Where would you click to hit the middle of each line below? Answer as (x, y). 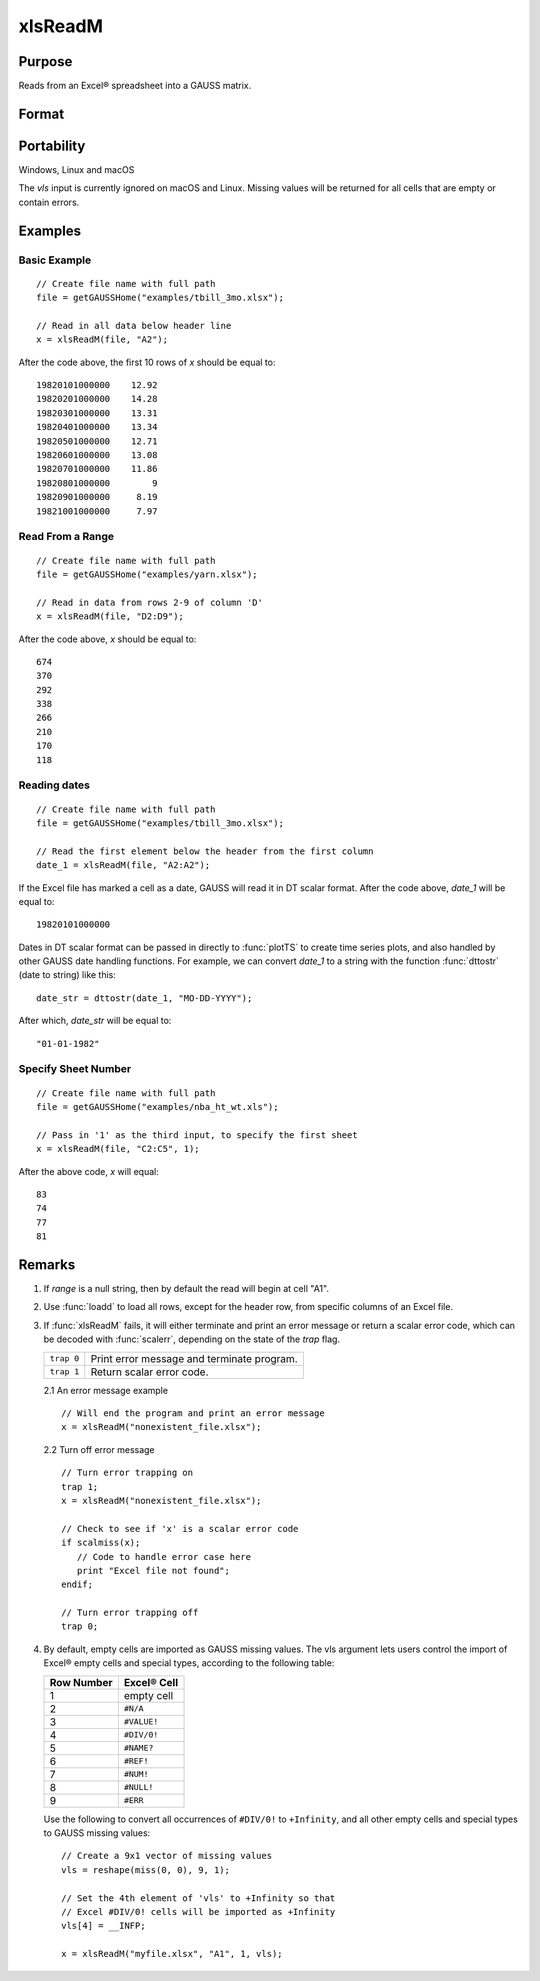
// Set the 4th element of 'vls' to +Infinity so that (198, 1898)
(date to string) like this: (67, 975)
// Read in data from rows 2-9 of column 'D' (150, 602)
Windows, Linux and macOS (76, 169)
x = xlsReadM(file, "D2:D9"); (110, 616)
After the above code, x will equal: (88, 1171)
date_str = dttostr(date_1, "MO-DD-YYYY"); (144, 998)
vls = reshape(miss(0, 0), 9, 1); (145, 1869)
